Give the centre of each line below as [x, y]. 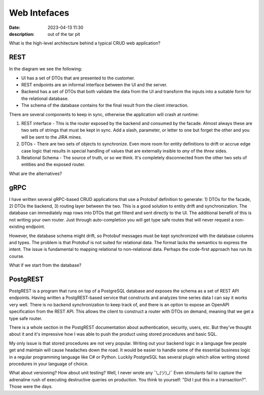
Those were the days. [31, 387]
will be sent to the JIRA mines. [52, 137]
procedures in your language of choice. [49, 364]
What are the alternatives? [35, 173]
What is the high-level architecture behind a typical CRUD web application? [85, 43]
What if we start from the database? [45, 265]
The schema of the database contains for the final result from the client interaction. [105, 105]
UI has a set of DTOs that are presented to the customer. [78, 78]
